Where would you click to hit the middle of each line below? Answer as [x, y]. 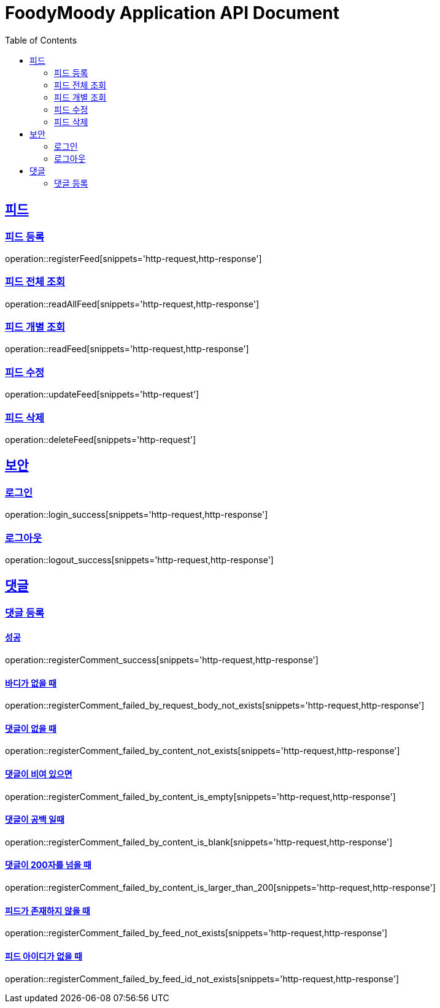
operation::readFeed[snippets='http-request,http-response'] [127, 349]
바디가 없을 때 [31, 683]
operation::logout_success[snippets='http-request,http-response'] [139, 560]
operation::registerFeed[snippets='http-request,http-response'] [133, 258]
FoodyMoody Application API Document [172, 13]
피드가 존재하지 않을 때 [48, 910]
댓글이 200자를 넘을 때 [48, 865]
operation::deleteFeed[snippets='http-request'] [101, 439]
